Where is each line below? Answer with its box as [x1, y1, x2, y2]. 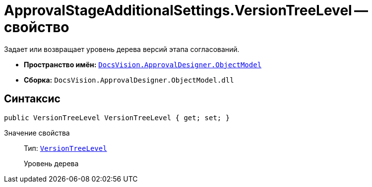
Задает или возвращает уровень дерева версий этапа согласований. [4, 45, 240, 53]
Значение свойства [4, 128, 70, 137]
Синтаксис [4, 93, 61, 105]
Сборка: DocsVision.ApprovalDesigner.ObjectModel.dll [24, 75, 234, 84]
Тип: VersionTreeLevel [24, 143, 107, 152]
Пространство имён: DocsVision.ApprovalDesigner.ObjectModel [24, 60, 262, 69]
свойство [4, 19, 69, 36]
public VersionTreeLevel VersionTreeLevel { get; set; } [4, 113, 230, 122]
